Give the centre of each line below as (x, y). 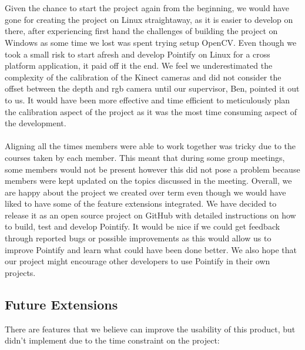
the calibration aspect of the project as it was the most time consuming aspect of (151, 111)
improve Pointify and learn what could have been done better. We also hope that (151, 249)
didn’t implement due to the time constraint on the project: (112, 340)
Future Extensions (61, 304)
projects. (20, 272)
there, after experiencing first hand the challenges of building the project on (141, 31)
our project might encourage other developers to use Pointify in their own (138, 261)
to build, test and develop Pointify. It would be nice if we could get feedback (143, 226)
